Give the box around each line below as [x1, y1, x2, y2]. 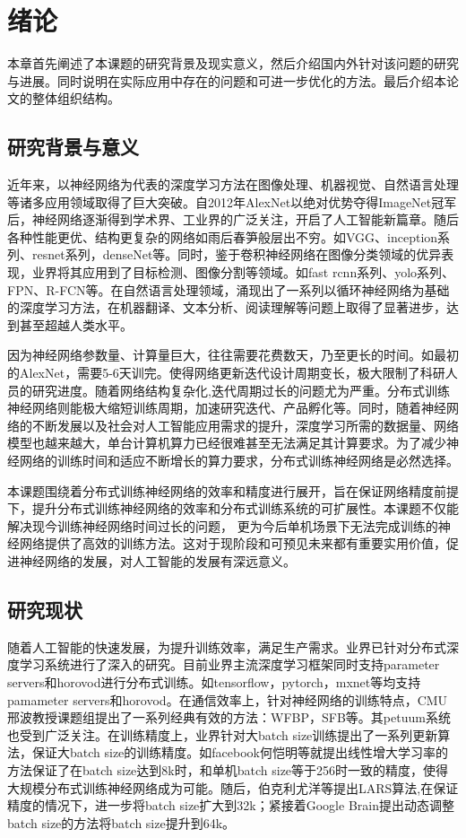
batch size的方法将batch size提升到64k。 [7, 813, 236, 832]
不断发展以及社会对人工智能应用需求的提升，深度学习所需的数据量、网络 [31, 415, 459, 434]
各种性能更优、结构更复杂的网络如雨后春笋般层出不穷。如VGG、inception [7, 227, 438, 246]
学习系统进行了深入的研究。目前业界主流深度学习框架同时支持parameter [19, 655, 440, 674]
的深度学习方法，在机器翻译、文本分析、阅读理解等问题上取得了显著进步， [7, 298, 446, 317]
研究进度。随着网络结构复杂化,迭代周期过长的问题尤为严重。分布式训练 [31, 380, 450, 399]
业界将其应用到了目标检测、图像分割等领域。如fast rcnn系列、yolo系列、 [31, 263, 455, 282]
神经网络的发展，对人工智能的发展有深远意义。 [19, 551, 296, 570]
